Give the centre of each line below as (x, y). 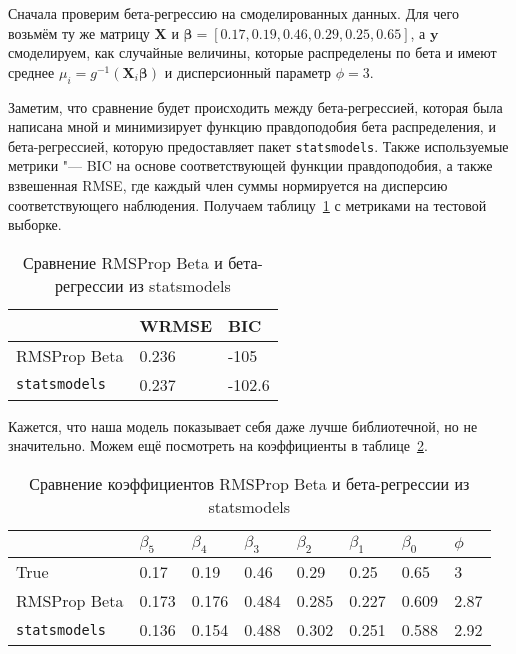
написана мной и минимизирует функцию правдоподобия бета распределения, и (252, 126)
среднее (31, 71)
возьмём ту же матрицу (79, 32)
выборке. (35, 224)
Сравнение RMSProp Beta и (123, 262)
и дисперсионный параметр (247, 71)
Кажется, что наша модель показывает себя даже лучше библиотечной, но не (243, 425)
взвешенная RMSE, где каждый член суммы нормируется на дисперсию (228, 185)
